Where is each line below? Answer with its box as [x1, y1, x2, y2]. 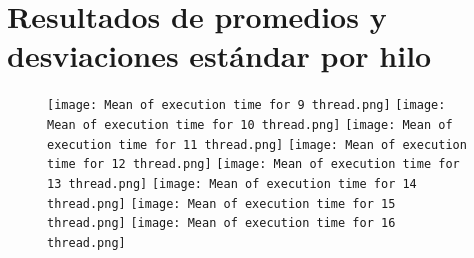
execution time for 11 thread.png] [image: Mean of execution [47, 137, 467, 152]
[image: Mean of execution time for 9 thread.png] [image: [47, 98, 446, 113]
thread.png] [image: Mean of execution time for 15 [47, 196, 396, 211]
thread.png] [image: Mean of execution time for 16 [47, 216, 396, 231]
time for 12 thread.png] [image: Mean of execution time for [47, 157, 460, 172]
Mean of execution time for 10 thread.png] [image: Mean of [47, 117, 453, 132]
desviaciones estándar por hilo [7, 35, 432, 76]
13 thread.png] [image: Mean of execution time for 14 [47, 176, 417, 191]
